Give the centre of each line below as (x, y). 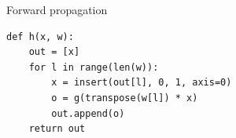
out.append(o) (88, 113)
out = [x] (54, 52)
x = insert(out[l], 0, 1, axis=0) (142, 83)
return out (57, 129)
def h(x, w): (40, 36)
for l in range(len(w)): (94, 67)
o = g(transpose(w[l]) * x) (125, 98)
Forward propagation (57, 9)
